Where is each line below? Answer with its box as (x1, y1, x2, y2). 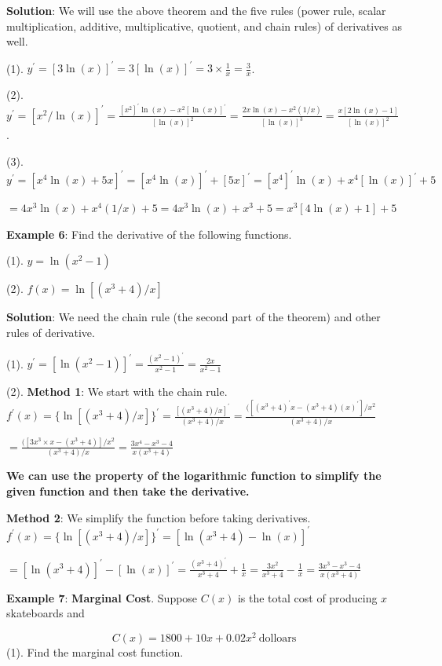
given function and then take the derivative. (6, 482, 250, 499)
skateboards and (6, 605, 85, 621)
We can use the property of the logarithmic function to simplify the (6, 467, 382, 484)
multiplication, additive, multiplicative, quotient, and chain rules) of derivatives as (6, 17, 402, 34)
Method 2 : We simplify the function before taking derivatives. (6, 509, 311, 525)
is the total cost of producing (237, 589, 378, 606)
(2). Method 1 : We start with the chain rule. (6, 383, 228, 400)
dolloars (258, 633, 297, 645)
